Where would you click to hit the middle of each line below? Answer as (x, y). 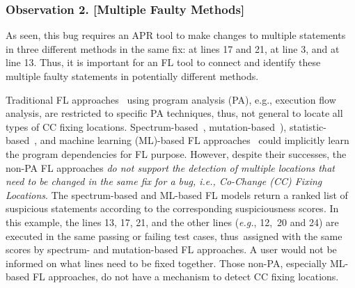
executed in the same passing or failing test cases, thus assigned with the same (174, 235)
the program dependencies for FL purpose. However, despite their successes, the (176, 153)
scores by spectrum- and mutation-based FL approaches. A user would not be (171, 249)
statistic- (308, 126)
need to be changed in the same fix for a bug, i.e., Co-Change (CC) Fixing (164, 181)
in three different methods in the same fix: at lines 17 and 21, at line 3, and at (173, 48)
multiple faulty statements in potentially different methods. (132, 76)
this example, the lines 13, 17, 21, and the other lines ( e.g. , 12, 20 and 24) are (172, 222)
